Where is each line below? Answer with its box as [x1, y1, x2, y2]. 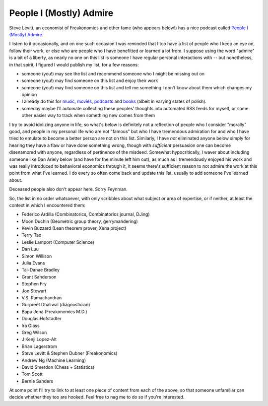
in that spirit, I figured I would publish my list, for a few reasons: [9, 62, 139, 68]
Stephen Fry [21, 281, 47, 287]
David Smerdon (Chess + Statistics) [21, 364, 95, 370]
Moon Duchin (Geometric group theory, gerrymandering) [21, 218, 138, 224]
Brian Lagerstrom [21, 343, 57, 349]
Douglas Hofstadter [21, 316, 62, 322]
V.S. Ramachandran [21, 295, 62, 300]
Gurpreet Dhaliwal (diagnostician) [21, 302, 90, 308]
